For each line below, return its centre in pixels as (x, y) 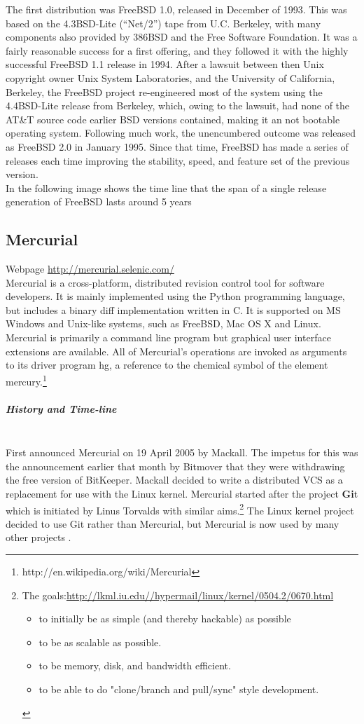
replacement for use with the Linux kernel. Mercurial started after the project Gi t (182, 494)
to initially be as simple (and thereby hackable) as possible (165, 619)
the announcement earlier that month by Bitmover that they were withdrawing (175, 466)
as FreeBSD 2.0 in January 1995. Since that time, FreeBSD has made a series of (177, 146)
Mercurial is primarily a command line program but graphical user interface (168, 337)
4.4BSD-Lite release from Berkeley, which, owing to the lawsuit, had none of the (178, 105)
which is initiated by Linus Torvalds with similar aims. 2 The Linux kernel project (180, 509)
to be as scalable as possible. (100, 642)
